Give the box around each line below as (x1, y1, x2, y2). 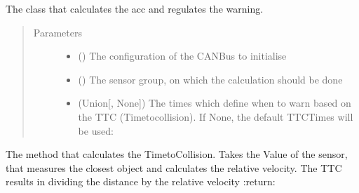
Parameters (33, 25, 82, 39)
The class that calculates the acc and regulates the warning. (6, 1, 264, 15)
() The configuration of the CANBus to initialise (78, 48, 287, 63)
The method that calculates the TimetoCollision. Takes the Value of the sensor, (6, 147, 348, 161)
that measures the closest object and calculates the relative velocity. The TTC (6, 160, 342, 175)
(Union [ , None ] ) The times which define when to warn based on (78, 95, 351, 110)
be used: (78, 123, 114, 138)
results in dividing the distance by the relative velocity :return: (6, 174, 276, 189)
